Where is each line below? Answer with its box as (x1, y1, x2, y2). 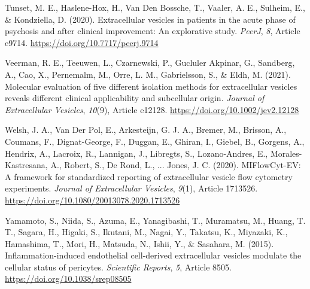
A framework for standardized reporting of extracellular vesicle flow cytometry (5, 170, 293, 182)
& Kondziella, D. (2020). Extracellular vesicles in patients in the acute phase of (5, 13, 296, 25)
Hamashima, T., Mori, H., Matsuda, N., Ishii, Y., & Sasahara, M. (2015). (5, 237, 274, 250)
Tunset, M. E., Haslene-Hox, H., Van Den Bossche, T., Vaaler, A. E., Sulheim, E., (5, 1, 305, 13)
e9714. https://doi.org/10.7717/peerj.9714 (5, 36, 159, 48)
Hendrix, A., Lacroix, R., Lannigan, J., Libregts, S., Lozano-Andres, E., (5, 147, 268, 159)
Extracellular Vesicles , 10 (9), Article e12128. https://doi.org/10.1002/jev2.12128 (5, 103, 299, 115)
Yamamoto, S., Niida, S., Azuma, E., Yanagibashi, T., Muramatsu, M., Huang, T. (5, 214, 306, 226)
